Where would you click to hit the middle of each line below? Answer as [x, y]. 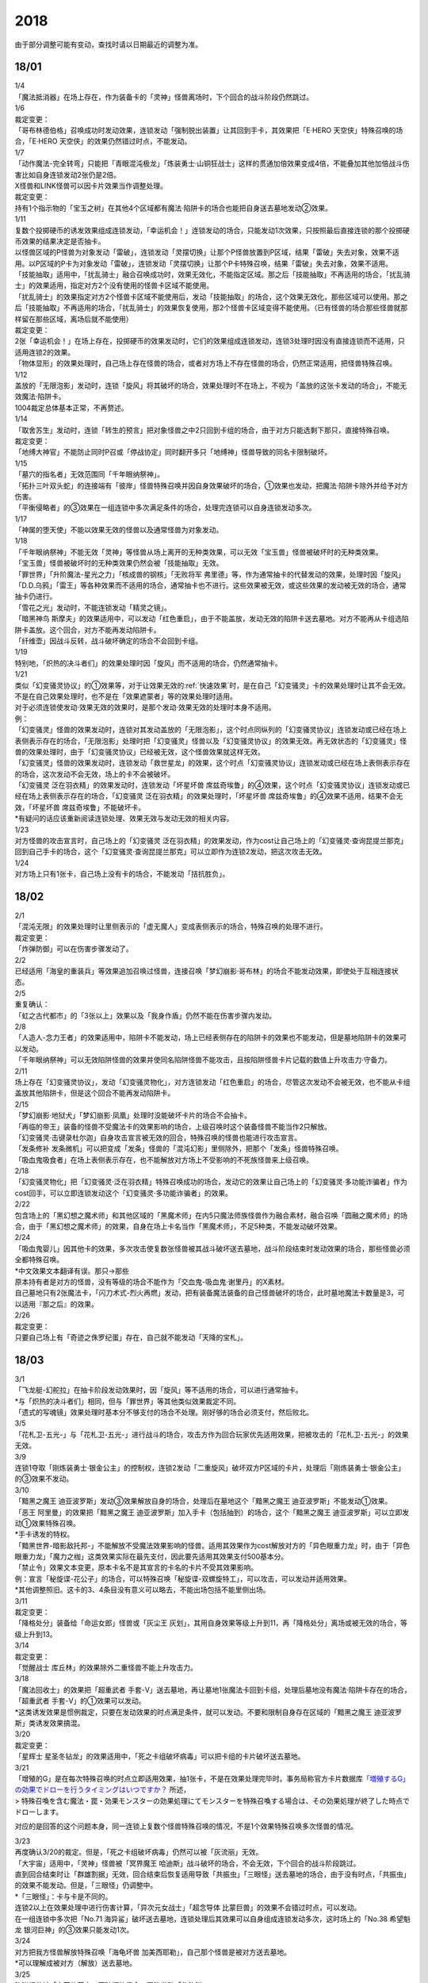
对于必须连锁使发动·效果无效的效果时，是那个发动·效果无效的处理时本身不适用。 [145, 708]
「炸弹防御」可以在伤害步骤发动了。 [74, 949]
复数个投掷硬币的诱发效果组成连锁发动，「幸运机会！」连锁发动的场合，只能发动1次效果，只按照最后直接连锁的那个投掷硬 [212, 230]
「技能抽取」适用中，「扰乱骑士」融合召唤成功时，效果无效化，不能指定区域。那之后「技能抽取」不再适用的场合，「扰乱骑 [212, 274]
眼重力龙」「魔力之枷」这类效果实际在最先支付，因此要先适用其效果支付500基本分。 [151, 1557]
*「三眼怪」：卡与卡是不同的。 [63, 1897]
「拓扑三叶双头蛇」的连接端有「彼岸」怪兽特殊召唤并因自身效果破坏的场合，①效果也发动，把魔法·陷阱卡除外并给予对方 [211, 485]
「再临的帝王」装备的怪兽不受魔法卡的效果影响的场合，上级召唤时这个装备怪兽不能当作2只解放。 [173, 1126]
